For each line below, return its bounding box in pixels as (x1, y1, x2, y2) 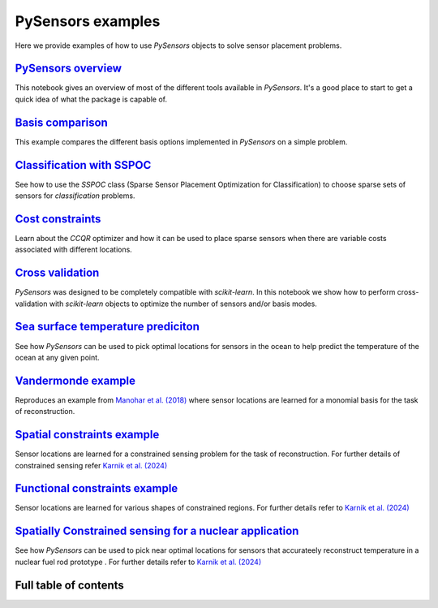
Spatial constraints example (15, 428, 160, 442)
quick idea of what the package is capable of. (15, 94, 168, 104)
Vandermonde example (15, 373, 136, 387)
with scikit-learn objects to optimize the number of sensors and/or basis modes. (49, 299, 318, 308)
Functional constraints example (15, 481, 178, 495)
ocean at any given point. (15, 352, 101, 362)
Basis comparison (15, 115, 109, 129)
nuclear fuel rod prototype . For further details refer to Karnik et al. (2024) (15, 557, 262, 567)
